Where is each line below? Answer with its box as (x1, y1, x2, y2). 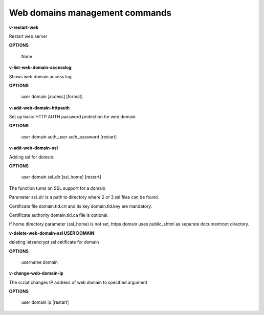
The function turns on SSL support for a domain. (9, 185, 107, 191)
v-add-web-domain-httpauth (9, 105, 70, 111)
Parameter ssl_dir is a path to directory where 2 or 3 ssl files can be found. (9, 194, 159, 200)
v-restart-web (9, 24, 39, 30)
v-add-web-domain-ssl (9, 145, 58, 151)
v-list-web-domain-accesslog (9, 65, 72, 70)
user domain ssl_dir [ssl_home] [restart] (21, 174, 101, 180)
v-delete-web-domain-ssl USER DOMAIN (9, 230, 95, 236)
